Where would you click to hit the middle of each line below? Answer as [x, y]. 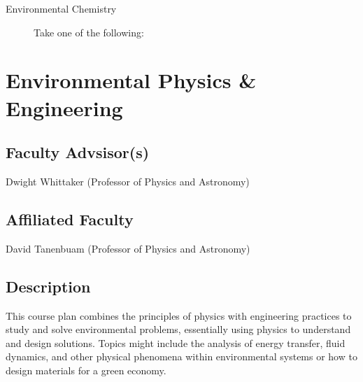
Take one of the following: [89, 32]
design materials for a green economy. [86, 370]
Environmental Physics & [131, 80]
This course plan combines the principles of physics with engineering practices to [179, 315]
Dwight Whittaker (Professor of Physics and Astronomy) [128, 181]
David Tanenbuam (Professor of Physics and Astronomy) [128, 248]
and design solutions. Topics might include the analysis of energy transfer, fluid [176, 342]
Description [48, 286]
